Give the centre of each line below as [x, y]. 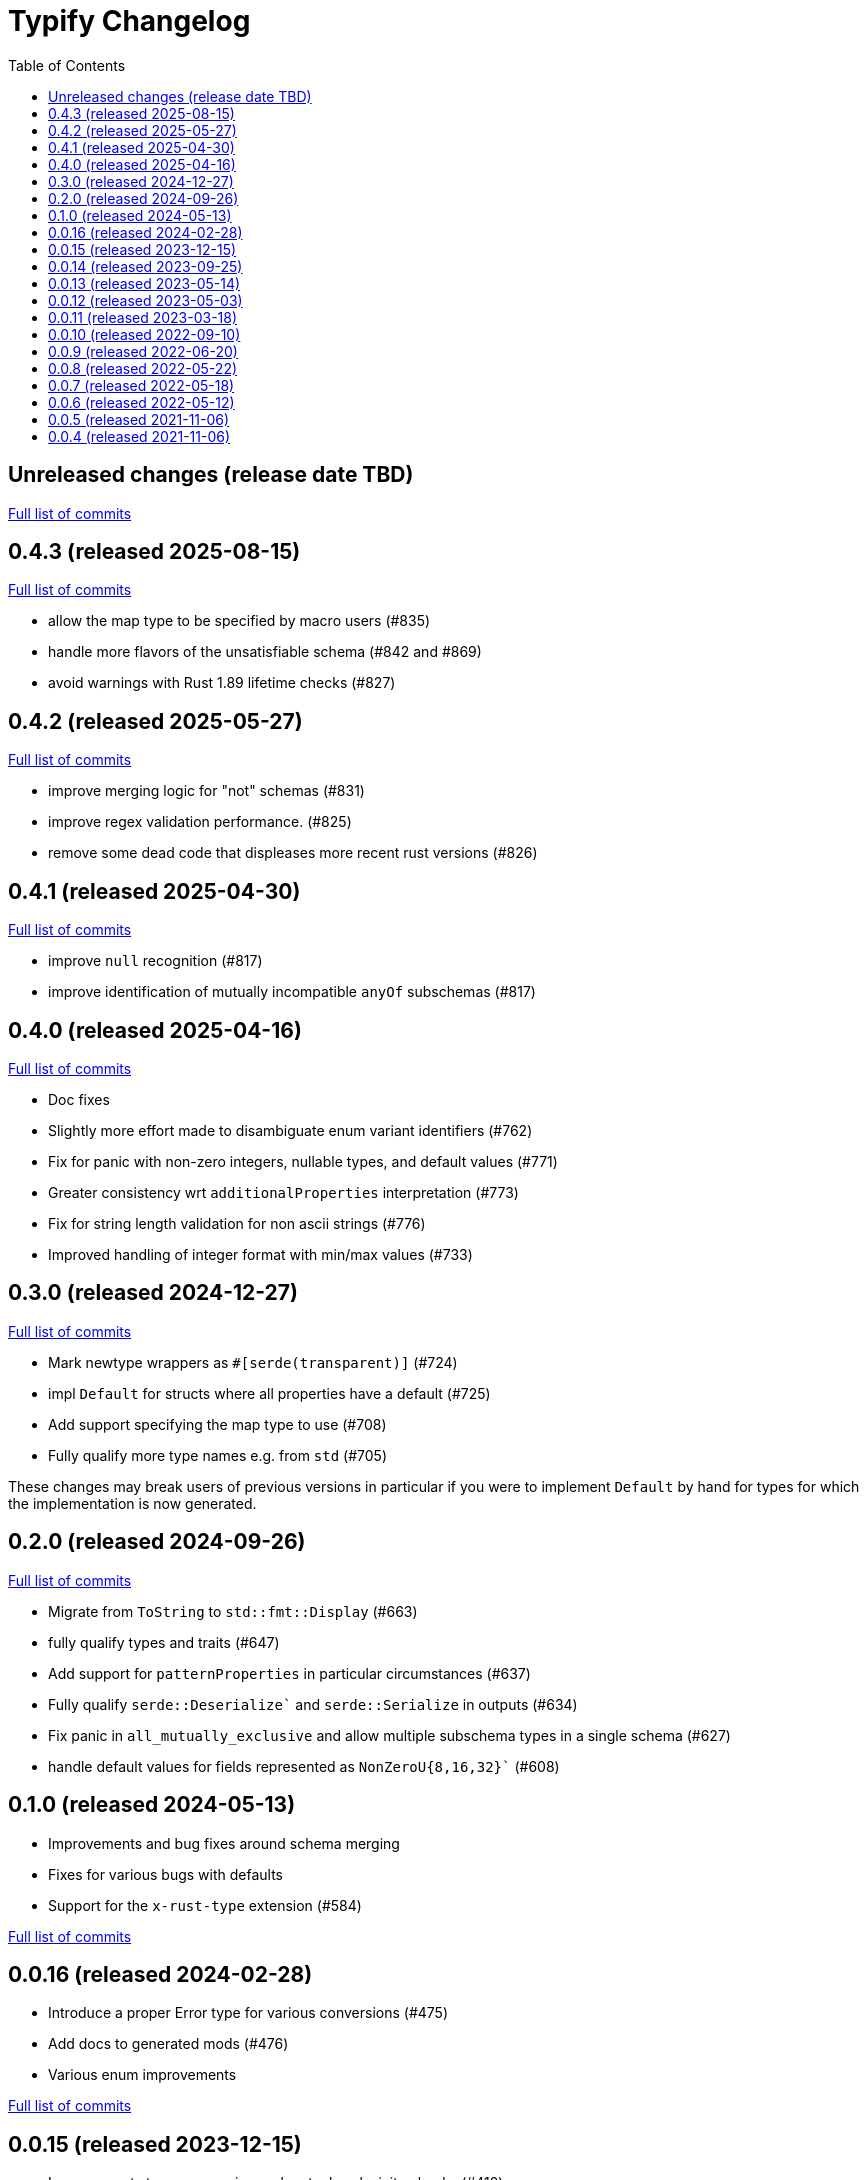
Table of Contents [67, 65]
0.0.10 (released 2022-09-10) [144, 334]
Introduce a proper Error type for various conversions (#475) [248, 2013]
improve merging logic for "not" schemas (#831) [206, 791]
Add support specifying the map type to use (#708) [217, 1424]
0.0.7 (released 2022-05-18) [141, 385]
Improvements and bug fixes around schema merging [224, 1843]
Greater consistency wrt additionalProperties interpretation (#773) [283, 1192]
